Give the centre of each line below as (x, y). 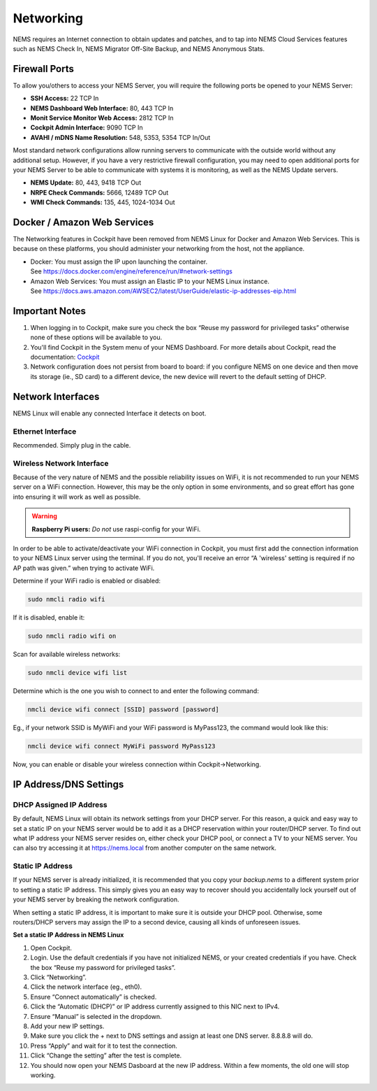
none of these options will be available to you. (96, 337)
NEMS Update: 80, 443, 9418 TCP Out (86, 183)
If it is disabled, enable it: (49, 618)
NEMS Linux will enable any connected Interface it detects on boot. (110, 413)
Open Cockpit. (51, 948)
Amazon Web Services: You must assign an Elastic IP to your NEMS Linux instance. (150, 281)
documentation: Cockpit (65, 357)
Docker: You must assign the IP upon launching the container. (119, 262)
